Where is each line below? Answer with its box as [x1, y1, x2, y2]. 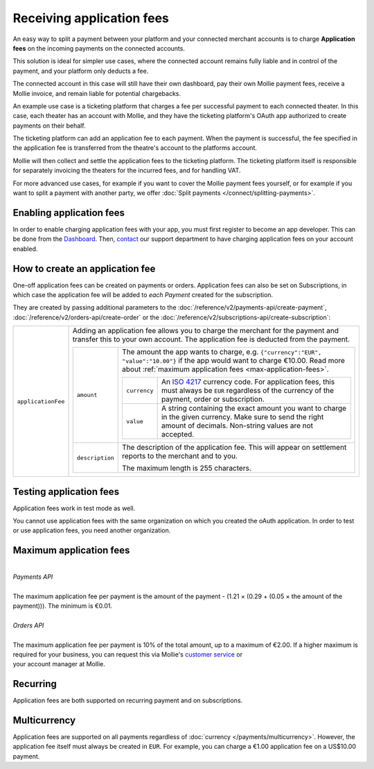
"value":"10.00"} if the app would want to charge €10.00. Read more [122, 356, 346, 366]
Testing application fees [12, 486, 120, 498]
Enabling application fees [12, 207, 125, 219]
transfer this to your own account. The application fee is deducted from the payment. [72, 335, 350, 344]
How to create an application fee [12, 262, 156, 274]
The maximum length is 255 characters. [122, 464, 252, 473]
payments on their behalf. [12, 121, 86, 130]
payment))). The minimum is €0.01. [12, 601, 113, 610]
